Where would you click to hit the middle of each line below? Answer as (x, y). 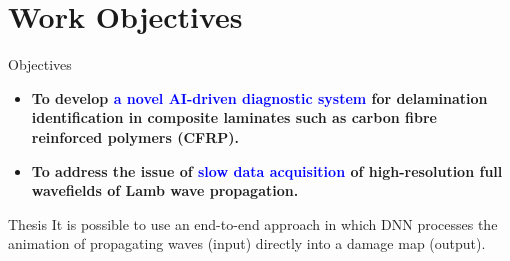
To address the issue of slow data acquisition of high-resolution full (267, 170)
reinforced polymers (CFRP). (135, 136)
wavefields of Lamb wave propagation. (165, 190)
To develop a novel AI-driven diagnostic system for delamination (259, 97)
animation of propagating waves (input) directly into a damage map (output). (247, 243)
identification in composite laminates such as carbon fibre (234, 117)
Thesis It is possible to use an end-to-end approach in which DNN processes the (253, 223)
